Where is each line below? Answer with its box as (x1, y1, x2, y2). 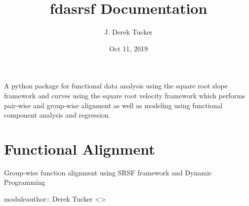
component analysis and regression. (4, 110, 111, 120)
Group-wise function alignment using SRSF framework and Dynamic (4, 167, 212, 177)
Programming (4, 177, 45, 187)
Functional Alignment (4, 138, 155, 159)
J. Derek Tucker (104, 27, 153, 37)
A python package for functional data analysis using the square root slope (4, 81, 228, 91)
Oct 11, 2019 (109, 43, 148, 53)
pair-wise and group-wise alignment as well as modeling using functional (4, 100, 223, 110)
